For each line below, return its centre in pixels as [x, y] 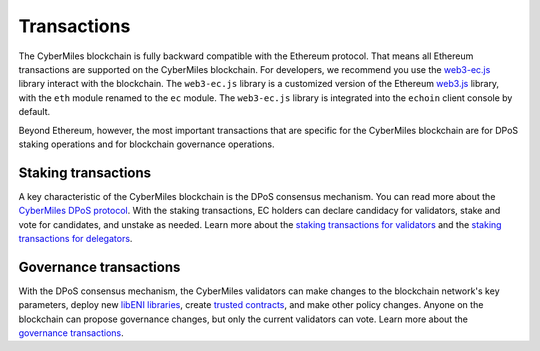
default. [34, 112]
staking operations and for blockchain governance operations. [146, 144]
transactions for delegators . [75, 238]
